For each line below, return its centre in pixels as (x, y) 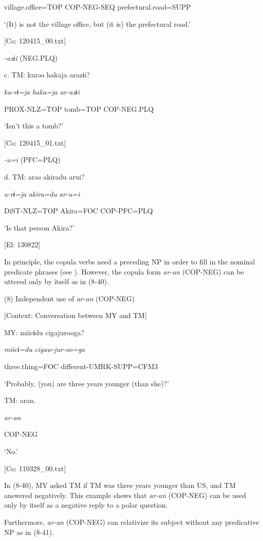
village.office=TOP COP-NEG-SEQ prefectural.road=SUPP (98, 7)
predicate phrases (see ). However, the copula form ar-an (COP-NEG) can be (124, 271)
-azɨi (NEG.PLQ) (31, 57)
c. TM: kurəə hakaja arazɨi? (47, 75)
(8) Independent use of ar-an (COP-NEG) (70, 298)
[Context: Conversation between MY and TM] (76, 315)
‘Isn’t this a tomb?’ (34, 126)
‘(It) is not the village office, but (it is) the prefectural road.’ (97, 24)
